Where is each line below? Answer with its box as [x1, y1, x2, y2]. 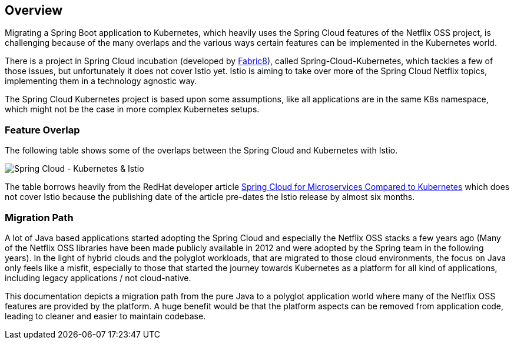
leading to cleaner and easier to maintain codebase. [5, 310, 206, 321]
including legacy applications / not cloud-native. [5, 272, 191, 283]
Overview [5, 3, 63, 18]
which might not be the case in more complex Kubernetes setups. [5, 104, 260, 115]
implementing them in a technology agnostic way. [5, 76, 197, 86]
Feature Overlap [5, 123, 80, 136]
